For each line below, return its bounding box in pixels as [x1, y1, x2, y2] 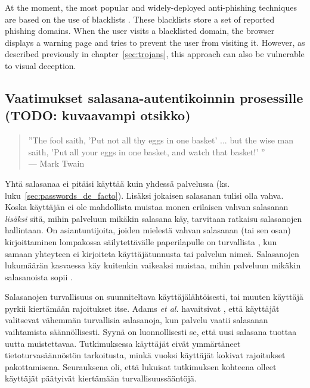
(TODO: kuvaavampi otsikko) [5, 106, 191, 124]
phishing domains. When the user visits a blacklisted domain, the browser [5, 24, 275, 37]
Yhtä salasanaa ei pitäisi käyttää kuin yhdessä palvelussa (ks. [5, 177, 230, 189]
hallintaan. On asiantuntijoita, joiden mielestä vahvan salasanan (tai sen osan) [5, 224, 291, 236]
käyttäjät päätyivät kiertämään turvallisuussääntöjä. [5, 372, 197, 384]
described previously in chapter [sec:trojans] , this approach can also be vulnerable [5, 48, 305, 60]
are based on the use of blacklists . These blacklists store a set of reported [5, 12, 275, 25]
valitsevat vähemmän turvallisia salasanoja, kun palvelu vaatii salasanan [5, 314, 268, 326]
